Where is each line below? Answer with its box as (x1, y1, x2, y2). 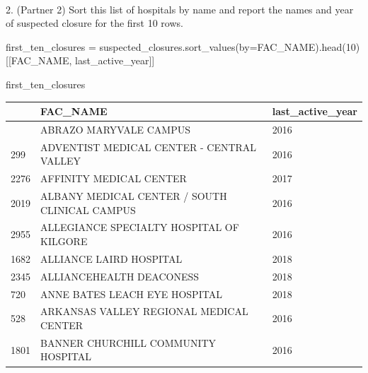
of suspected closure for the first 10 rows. (6, 16, 183, 30)
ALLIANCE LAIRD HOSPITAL (40, 251, 183, 266)
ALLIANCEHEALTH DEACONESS (40, 268, 200, 283)
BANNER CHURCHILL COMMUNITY (40, 335, 217, 350)
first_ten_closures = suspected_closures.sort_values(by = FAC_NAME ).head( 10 (6, 39, 356, 54)
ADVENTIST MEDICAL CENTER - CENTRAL (40, 139, 257, 154)
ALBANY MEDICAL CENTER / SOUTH (40, 189, 227, 203)
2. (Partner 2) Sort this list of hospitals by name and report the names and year (6, 1, 354, 16)
